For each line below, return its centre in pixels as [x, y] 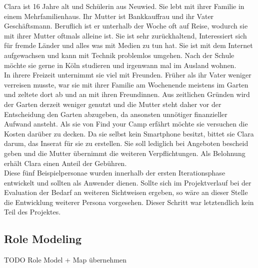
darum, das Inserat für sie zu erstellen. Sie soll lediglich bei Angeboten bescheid [126, 143]
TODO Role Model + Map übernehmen [65, 260]
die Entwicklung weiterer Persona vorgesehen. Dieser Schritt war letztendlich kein [129, 202]
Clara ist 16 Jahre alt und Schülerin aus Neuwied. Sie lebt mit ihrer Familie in [124, 6]
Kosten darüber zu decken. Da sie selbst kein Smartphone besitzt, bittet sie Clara [129, 133]
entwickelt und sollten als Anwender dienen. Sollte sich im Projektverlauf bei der [128, 182]
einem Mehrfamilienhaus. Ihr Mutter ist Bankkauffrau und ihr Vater [109, 16]
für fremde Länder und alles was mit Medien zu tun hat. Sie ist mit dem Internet [128, 45]
